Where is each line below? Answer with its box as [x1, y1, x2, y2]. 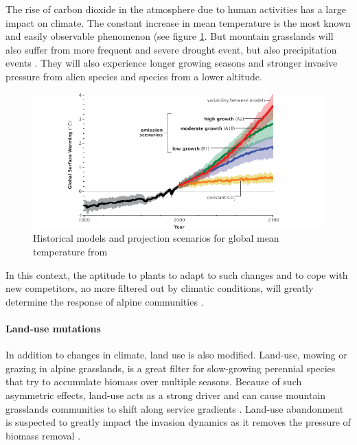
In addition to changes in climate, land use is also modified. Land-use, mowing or [5, 347, 347, 362]
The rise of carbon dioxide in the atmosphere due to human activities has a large [5, 2, 346, 16]
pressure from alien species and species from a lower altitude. [5, 69, 262, 83]
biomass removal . [5, 428, 81, 442]
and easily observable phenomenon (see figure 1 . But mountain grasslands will [5, 29, 334, 43]
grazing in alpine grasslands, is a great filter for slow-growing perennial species [5, 361, 336, 375]
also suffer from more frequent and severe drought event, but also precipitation [5, 42, 337, 56]
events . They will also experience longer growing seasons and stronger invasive [5, 56, 338, 70]
